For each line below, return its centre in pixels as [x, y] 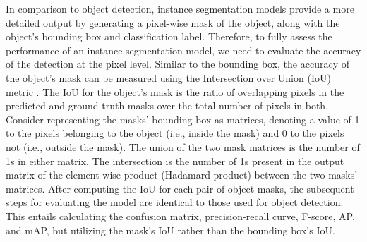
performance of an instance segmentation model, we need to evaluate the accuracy [183, 50]
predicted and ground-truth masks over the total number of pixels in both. [167, 105]
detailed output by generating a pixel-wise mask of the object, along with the [173, 22]
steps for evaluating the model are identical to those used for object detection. [175, 202]
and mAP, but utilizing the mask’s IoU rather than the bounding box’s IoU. [170, 230]
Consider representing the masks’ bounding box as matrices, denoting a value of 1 [183, 119]
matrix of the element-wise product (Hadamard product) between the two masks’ [182, 175]
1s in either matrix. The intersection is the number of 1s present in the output [175, 161]
